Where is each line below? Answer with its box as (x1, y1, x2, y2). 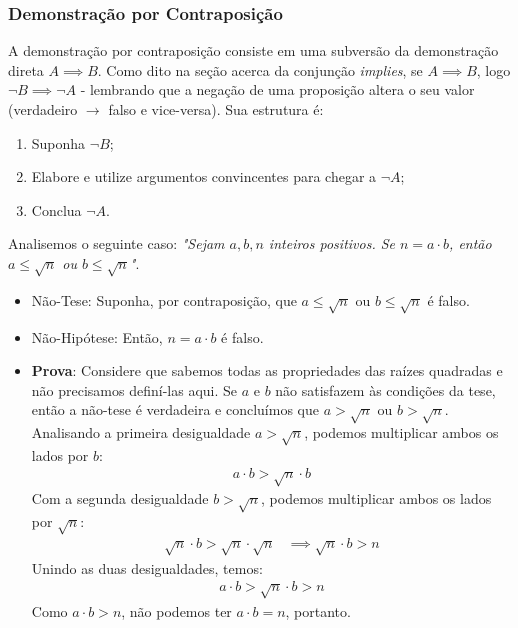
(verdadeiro (8, 99, 78, 119)
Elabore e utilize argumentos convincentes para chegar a (31, 166, 377, 187)
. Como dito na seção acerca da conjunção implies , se (97, 59, 423, 80)
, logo (476, 59, 511, 80)
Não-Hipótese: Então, (31, 326, 163, 347)
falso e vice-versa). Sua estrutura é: (108, 99, 324, 119)
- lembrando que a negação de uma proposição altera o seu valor (80, 79, 475, 100)
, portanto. (285, 600, 351, 621)
